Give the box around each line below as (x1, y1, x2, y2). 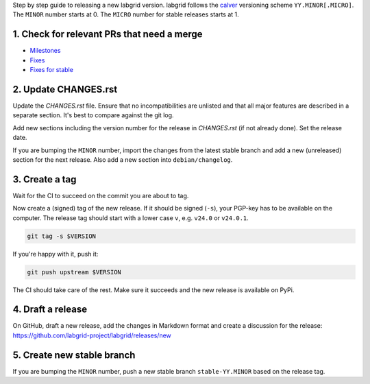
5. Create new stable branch (12, 349, 136, 361)
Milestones (29, 47, 61, 55)
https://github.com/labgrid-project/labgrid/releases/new (12, 331, 171, 339)
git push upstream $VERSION (27, 268, 121, 276)
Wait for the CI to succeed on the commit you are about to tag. (12, 191, 189, 200)
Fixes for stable (29, 66, 73, 74)
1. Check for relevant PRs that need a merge (12, 28, 203, 40)
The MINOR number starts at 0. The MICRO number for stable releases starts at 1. (12, 10, 239, 19)
